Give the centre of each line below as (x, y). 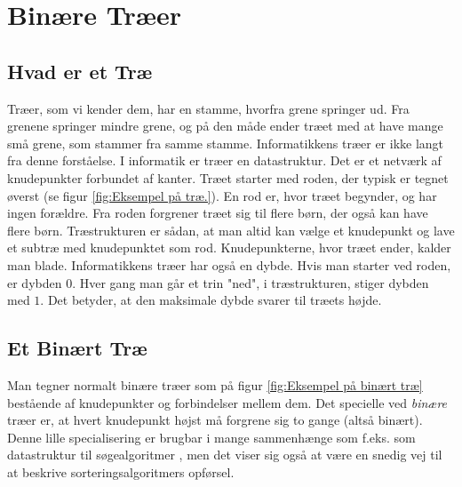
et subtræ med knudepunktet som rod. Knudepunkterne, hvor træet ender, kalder (229, 247)
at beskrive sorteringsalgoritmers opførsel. (121, 471)
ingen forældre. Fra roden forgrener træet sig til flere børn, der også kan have (218, 213)
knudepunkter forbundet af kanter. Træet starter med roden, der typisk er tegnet (228, 177)
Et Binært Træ (77, 348)
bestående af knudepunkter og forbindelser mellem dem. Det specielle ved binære (227, 402)
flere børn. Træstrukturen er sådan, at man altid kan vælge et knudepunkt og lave (231, 230)
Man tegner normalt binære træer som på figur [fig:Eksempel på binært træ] (215, 384)
